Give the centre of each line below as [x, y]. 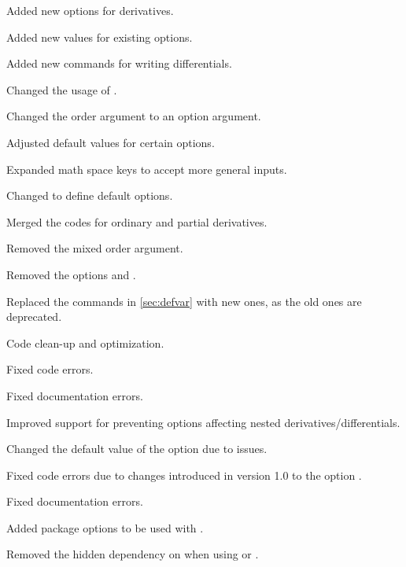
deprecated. [34, 317]
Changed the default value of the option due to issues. [137, 449]
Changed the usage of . [62, 89]
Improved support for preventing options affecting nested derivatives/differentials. [203, 422]
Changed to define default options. [90, 195]
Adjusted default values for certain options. [111, 142]
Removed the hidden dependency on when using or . [133, 554]
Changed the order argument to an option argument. [134, 116]
